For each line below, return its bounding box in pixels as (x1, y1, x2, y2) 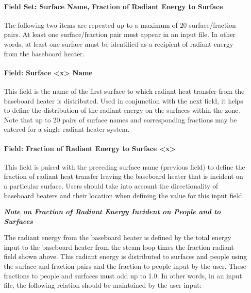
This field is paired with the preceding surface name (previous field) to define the (4, 161, 245, 172)
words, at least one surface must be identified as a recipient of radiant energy (4, 38, 234, 49)
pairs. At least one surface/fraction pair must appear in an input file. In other (4, 29, 235, 39)
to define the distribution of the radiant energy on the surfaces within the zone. (4, 105, 240, 115)
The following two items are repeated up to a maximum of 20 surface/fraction (4, 19, 236, 30)
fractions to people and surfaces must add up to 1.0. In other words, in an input (4, 270, 242, 280)
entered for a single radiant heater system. (4, 124, 130, 134)
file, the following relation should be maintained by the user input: (4, 280, 202, 290)
